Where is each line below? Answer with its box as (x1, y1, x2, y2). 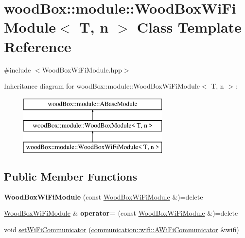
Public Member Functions (4, 169, 137, 184)
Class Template (137, 17, 242, 37)
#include (4, 64, 31, 74)
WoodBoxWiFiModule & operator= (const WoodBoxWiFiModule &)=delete (4, 208, 238, 218)
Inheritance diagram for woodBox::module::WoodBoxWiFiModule (4, 81, 200, 91)
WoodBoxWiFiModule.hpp (42, 64, 122, 74)
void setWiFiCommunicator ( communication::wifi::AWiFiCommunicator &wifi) (4, 224, 239, 235)
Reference (4, 36, 71, 56)
